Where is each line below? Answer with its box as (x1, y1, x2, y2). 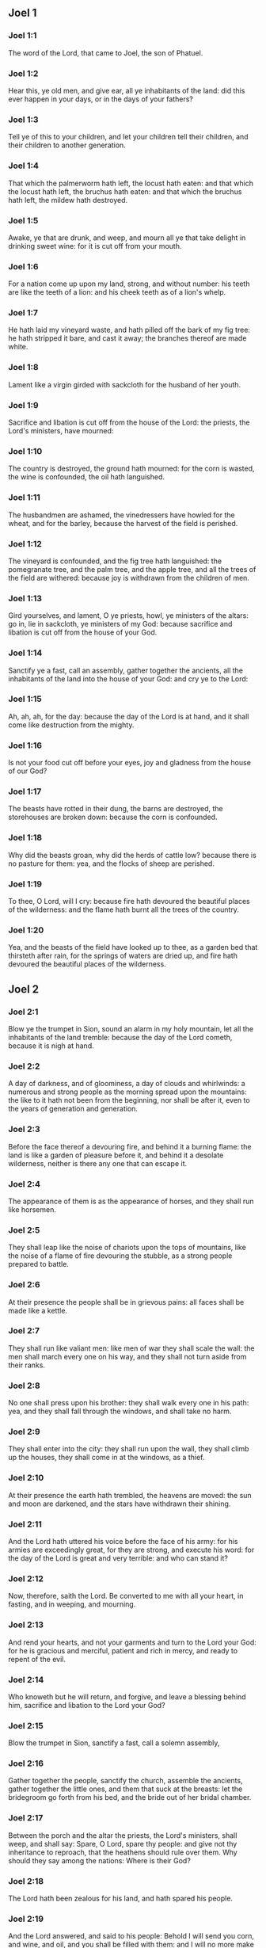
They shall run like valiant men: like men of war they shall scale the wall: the (8, 1343, 255, 1353)
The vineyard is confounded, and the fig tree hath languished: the (8, 556, 222, 566)
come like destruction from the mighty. (8, 720, 135, 730)
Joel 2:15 (8, 1720, 44, 1731)
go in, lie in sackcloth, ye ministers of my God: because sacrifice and (8, 619, 233, 629)
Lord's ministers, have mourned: (8, 426, 114, 436)
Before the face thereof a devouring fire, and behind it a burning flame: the (8, 1142, 252, 1151)
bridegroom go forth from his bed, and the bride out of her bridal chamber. (8, 1793, 252, 1802)
